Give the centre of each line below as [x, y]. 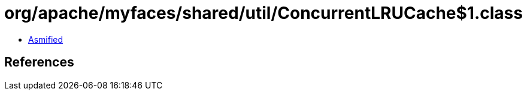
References [39, 62]
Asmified [46, 39]
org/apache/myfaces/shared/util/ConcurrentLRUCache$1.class [263, 13]
